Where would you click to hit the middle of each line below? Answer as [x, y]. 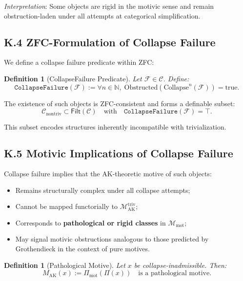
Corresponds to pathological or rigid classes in [91, 222]
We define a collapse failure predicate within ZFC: [79, 62]
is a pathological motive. [175, 273]
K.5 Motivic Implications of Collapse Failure [119, 153]
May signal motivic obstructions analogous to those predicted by [112, 239]
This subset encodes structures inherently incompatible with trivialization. [115, 127]
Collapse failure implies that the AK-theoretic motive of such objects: [108, 173]
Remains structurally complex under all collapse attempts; [103, 190]
